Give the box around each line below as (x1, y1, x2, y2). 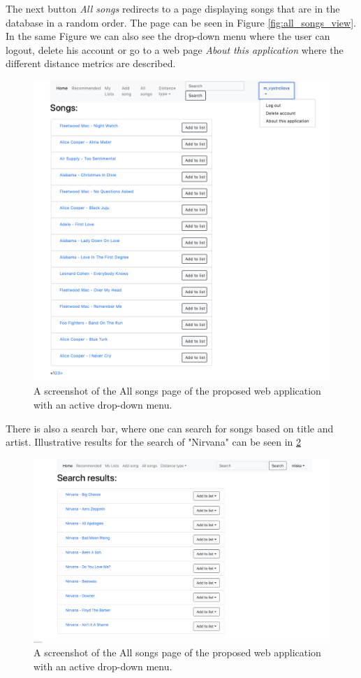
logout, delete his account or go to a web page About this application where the (6, 42, 344, 57)
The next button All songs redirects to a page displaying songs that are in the (6, 1, 340, 15)
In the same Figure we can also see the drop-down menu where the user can (6, 29, 330, 43)
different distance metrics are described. (6, 56, 176, 71)
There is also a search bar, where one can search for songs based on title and (6, 421, 334, 435)
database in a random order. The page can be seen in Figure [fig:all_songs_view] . (6, 15, 356, 29)
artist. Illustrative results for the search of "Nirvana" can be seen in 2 (6, 435, 301, 449)
